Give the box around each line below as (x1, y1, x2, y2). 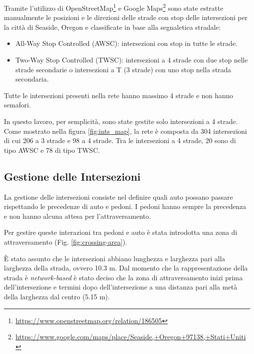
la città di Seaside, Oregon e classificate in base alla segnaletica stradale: (4, 21, 221, 32)
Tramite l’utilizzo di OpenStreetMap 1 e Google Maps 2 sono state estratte (4, 1, 223, 13)
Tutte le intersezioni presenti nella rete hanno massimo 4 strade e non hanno (4, 90, 233, 100)
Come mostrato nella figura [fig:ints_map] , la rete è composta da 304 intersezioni (4, 125, 247, 136)
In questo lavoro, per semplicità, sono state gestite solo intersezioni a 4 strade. (4, 116, 238, 126)
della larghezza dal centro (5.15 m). (4, 291, 110, 301)
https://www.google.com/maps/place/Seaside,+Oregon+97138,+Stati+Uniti (15, 332, 246, 342)
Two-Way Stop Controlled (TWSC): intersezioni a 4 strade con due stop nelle (15, 55, 248, 65)
